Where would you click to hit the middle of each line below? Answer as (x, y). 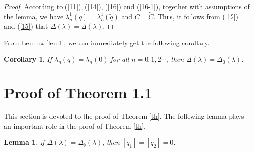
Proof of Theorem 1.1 (78, 92)
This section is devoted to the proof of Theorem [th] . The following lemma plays (124, 116)
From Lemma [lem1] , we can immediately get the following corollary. (107, 42)
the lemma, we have (34, 16)
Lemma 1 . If (24, 142)
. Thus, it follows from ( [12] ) (196, 16)
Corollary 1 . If (28, 59)
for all (120, 59)
